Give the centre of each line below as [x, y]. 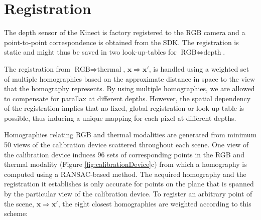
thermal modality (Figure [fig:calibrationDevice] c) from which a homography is [125, 164]
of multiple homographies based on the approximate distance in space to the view [130, 78]
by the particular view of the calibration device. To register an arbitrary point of [128, 194]
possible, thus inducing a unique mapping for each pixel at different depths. [120, 118]
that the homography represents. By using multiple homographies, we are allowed [129, 88]
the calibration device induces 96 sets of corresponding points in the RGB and [124, 154]
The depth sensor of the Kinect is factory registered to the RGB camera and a [125, 32]
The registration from [37, 68]
